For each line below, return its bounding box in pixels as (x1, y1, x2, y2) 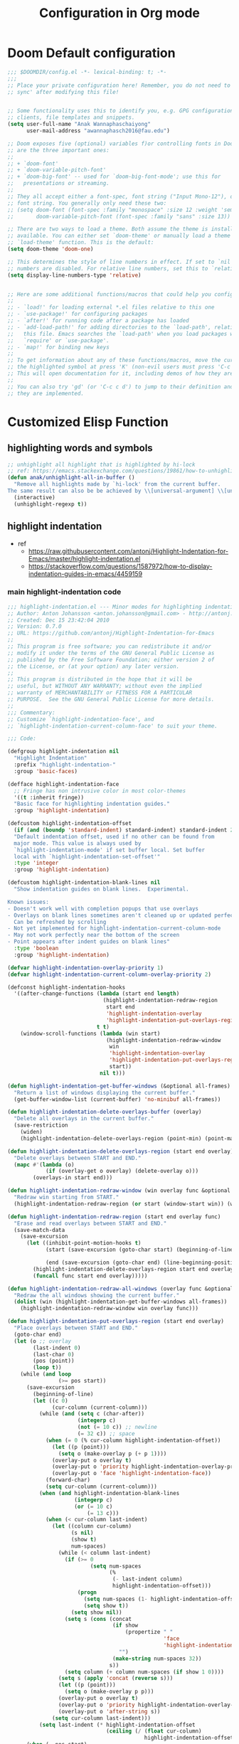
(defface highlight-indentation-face (7, 780, 119, 787)
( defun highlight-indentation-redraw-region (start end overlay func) (7, 1213, 221, 1221)
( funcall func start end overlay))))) (33, 1272, 148, 1280)
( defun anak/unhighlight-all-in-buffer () (7, 474, 135, 482)
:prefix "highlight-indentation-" (14, 761, 116, 769)
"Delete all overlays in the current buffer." (14, 1115, 154, 1122)
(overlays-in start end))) (33, 1174, 113, 1181)
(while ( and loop (20, 1371, 72, 1378)
